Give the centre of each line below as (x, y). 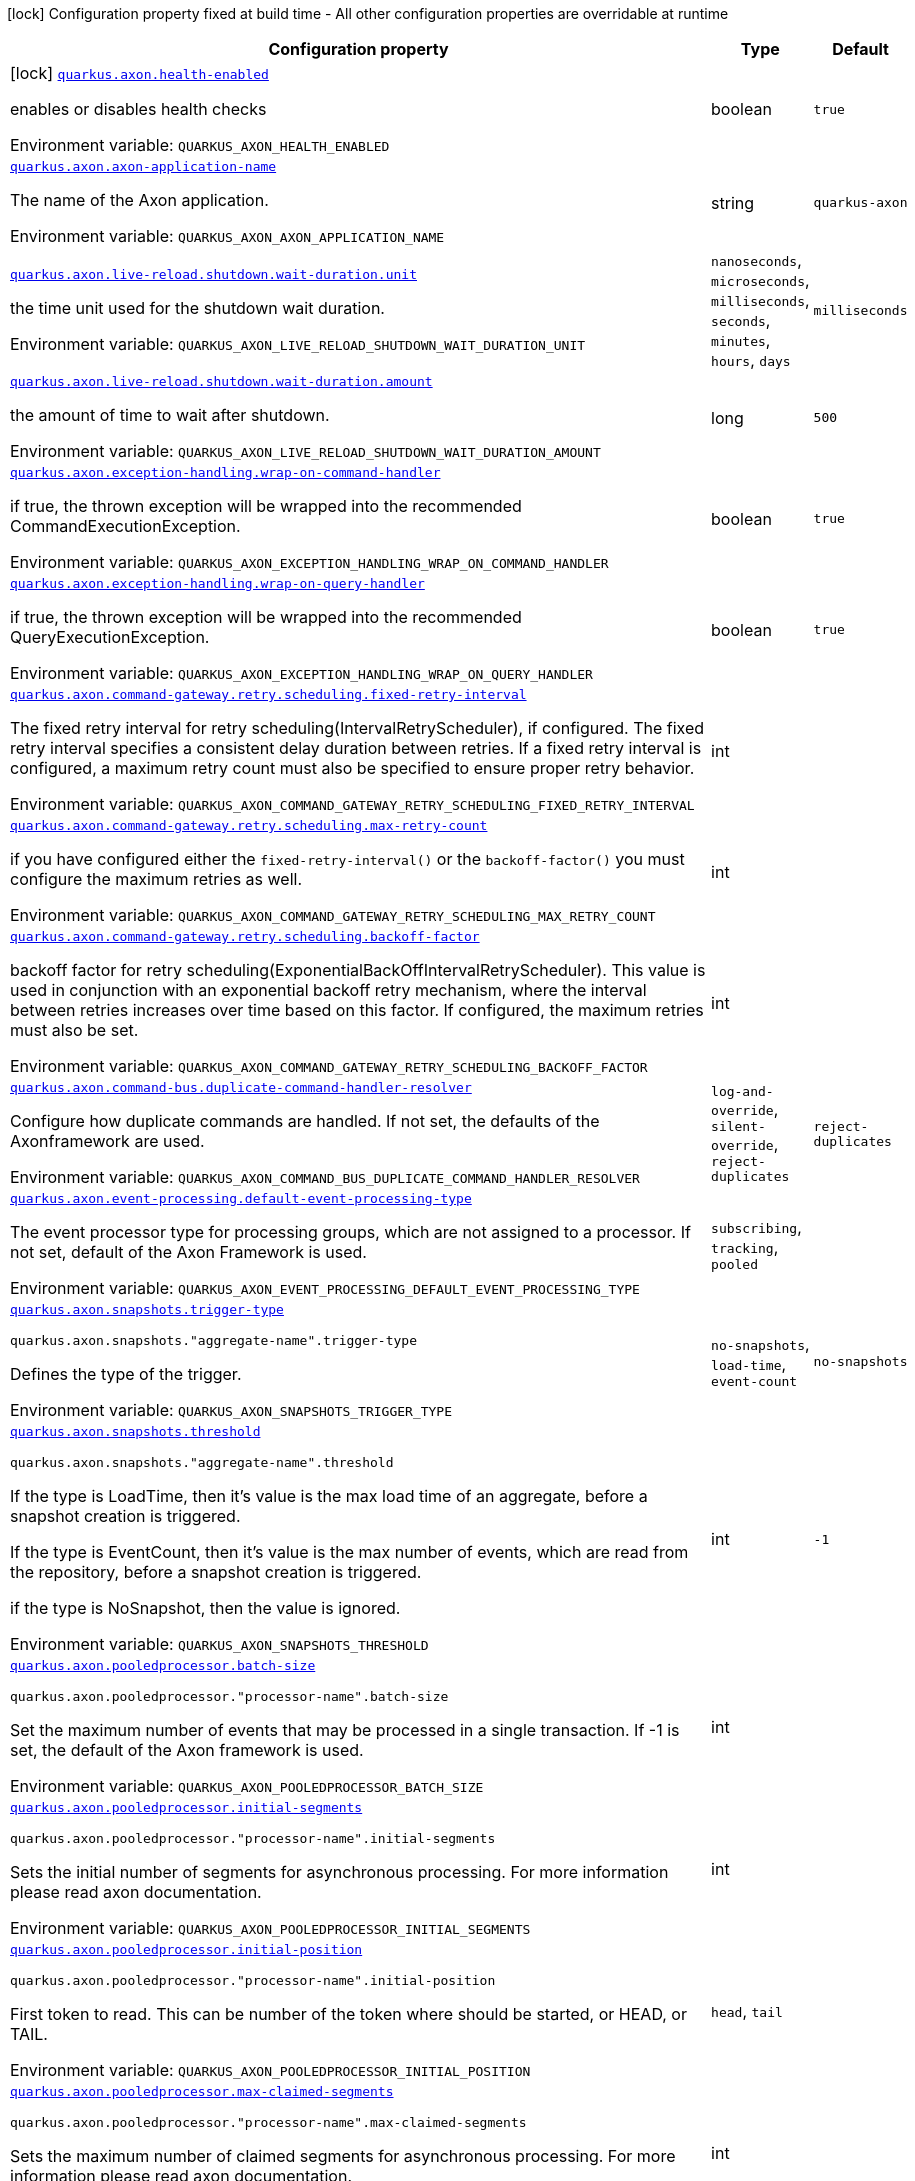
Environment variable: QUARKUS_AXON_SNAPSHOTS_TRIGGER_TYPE (231, 1410)
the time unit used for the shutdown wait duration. (197, 307)
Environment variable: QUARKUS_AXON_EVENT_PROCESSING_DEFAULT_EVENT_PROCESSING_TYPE (325, 1288)
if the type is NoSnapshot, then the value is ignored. (205, 1608)
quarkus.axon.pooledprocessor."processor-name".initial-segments (253, 1838)
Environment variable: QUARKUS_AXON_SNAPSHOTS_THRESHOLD (219, 1644)
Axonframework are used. (107, 1141)
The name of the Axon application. (139, 200)
